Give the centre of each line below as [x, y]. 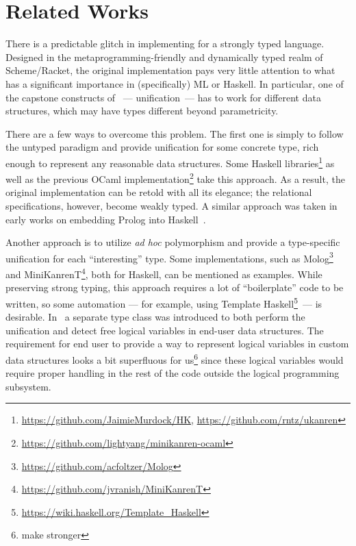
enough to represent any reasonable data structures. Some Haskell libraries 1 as [170, 162]
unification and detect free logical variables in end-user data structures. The [165, 330]
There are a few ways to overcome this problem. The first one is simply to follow [175, 133]
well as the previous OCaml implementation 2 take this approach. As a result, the [175, 178]
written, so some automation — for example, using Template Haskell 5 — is [164, 302]
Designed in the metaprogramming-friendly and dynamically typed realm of [164, 57]
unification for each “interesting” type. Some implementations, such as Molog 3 [169, 257]
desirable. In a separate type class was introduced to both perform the [155, 317]
